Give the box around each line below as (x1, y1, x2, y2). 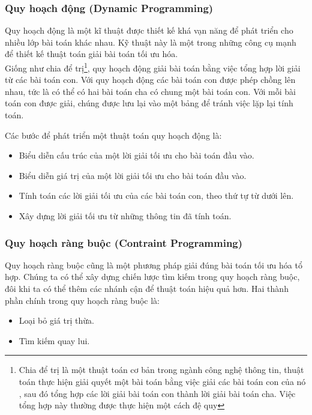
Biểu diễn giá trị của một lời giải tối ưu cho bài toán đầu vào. (19, 169, 247, 181)
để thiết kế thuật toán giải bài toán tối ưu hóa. (5, 47, 178, 60)
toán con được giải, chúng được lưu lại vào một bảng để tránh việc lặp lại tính (5, 97, 293, 109)
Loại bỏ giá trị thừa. (19, 314, 94, 327)
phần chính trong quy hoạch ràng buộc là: (5, 294, 160, 306)
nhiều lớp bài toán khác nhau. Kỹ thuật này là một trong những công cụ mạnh (5, 35, 296, 48)
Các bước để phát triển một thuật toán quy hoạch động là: (5, 129, 222, 141)
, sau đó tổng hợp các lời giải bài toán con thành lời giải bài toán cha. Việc (19, 387, 296, 399)
